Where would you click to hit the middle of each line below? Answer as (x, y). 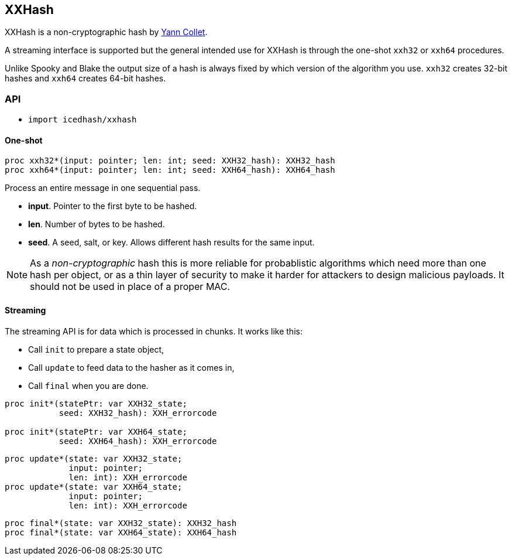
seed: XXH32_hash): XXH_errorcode (138, 413)
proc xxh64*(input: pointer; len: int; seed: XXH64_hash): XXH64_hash (170, 170)
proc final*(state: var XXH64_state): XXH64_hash (121, 532)
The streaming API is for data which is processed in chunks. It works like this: (154, 331)
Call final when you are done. (88, 385)
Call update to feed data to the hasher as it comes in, (131, 367)
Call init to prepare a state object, (96, 349)
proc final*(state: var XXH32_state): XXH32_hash (121, 523)
